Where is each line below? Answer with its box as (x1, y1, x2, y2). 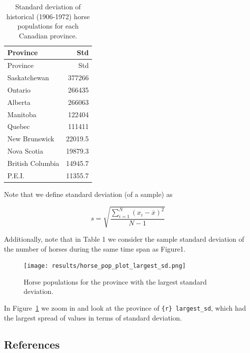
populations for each (17, 21, 79, 31)
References (4, 336, 60, 352)
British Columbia (7, 158, 60, 168)
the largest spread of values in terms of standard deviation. (4, 312, 182, 322)
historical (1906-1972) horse (6, 11, 90, 21)
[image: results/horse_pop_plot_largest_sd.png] (24, 262, 186, 270)
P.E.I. (7, 170, 25, 180)
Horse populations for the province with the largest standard (24, 276, 207, 287)
